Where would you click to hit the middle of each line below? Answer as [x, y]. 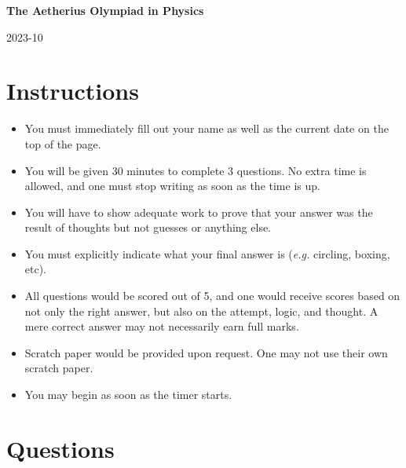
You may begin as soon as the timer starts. [128, 395]
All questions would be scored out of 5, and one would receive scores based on [212, 296]
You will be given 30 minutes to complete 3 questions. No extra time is [196, 170]
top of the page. [63, 143]
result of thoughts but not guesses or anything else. [148, 227]
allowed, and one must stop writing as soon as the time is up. [172, 186]
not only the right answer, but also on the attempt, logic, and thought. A [201, 311]
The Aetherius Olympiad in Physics [105, 10]
